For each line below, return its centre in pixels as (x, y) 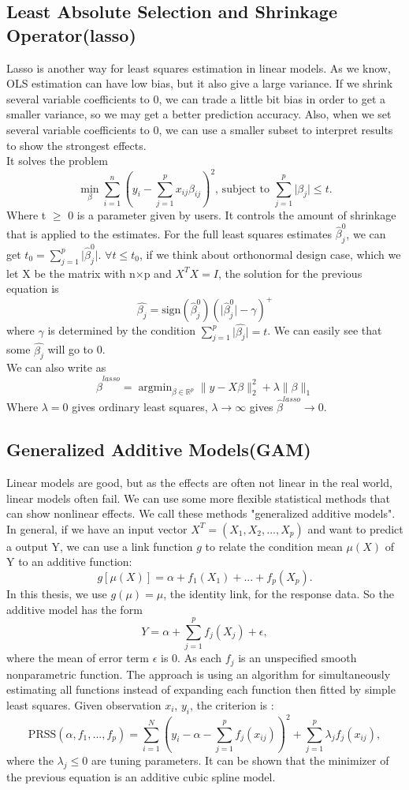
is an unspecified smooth (297, 658)
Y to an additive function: (69, 562)
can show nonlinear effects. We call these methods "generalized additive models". (201, 513)
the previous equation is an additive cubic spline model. (141, 776)
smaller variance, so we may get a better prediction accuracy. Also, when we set (199, 114)
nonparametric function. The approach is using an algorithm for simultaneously (199, 674)
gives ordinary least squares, (140, 407)
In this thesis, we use (57, 593)
